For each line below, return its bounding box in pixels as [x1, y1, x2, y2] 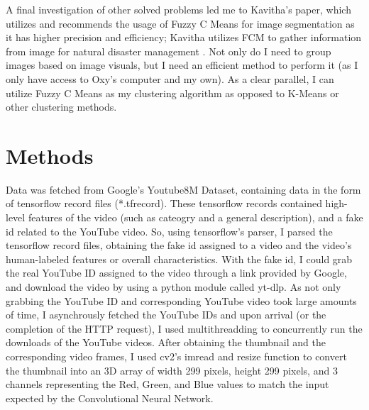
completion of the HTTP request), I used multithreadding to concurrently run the [6, 321, 363, 336]
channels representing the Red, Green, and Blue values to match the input [6, 377, 329, 392]
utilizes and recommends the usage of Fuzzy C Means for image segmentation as [6, 16, 355, 31]
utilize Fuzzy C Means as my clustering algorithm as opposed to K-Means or [6, 85, 339, 100]
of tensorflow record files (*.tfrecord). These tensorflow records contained [6, 196, 322, 211]
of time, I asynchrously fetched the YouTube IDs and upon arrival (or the [6, 307, 326, 322]
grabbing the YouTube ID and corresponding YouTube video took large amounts [6, 293, 357, 308]
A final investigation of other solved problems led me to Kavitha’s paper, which [6, 2, 351, 16]
